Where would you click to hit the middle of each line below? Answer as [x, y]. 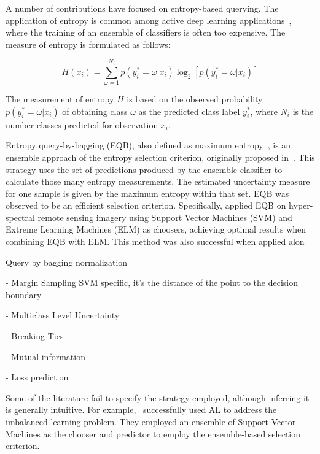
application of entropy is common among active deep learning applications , [149, 20]
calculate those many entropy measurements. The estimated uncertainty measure [158, 181]
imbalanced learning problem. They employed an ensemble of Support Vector [151, 422]
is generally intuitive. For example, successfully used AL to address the [141, 410]
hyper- [301, 205]
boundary [24, 294]
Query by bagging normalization [67, 262]
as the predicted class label [189, 111]
